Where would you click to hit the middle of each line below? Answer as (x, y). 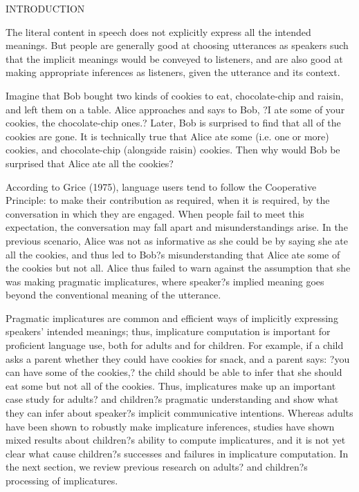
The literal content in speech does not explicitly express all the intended (158, 31)
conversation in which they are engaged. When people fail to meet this (155, 213)
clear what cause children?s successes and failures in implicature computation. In (177, 453)
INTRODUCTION (45, 8)
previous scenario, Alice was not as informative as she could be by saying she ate (177, 240)
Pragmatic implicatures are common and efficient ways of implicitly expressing (172, 318)
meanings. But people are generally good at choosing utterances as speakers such (177, 45)
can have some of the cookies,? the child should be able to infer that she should (174, 372)
